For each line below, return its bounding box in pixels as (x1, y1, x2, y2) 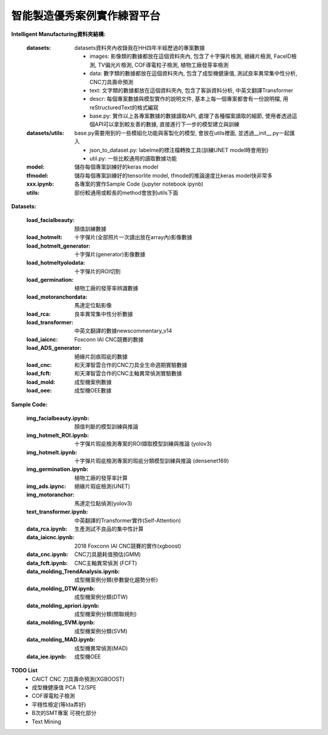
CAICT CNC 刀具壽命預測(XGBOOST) (32, 675, 125, 683)
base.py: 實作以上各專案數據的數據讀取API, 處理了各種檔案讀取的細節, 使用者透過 (89, 113, 292, 120)
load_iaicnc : (26, 335, 58, 343)
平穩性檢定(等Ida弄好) (32, 700, 86, 708)
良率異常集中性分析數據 (74, 310, 133, 318)
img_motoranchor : (26, 491, 75, 498)
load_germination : (26, 276, 74, 284)
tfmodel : (26, 172, 49, 179)
